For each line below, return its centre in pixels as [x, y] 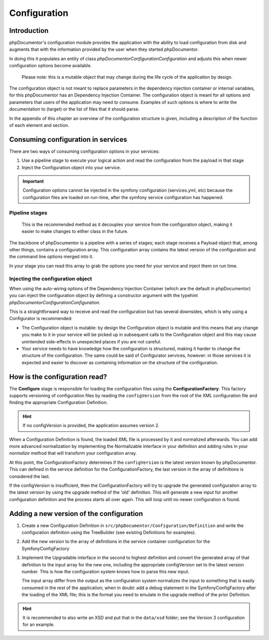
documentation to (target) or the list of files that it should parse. [74, 109]
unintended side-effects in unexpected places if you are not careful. [91, 341]
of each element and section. [39, 125]
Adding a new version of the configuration [76, 513]
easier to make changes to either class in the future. [75, 231]
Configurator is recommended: [41, 319]
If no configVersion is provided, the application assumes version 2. [91, 426]
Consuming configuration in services [68, 139]
